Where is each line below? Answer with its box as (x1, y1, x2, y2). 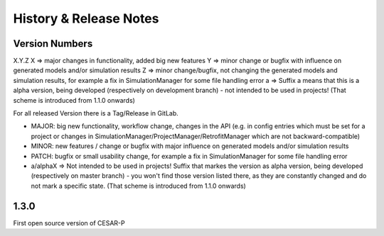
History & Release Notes (13, 11, 159, 26)
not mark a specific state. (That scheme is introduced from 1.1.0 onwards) (31, 181, 247, 190)
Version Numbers (13, 38, 93, 50)
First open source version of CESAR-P (13, 218, 125, 227)
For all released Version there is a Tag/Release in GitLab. (13, 109, 179, 118)
